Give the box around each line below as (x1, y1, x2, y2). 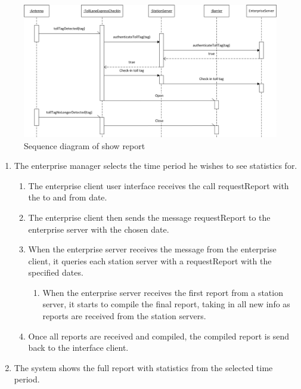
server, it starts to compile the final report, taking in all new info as (42, 298, 290, 310)
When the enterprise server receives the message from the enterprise (28, 243, 277, 255)
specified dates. (28, 266, 83, 279)
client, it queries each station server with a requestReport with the (28, 254, 272, 267)
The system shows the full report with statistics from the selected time (14, 361, 273, 373)
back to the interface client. (28, 341, 129, 354)
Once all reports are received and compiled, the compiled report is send (28, 329, 290, 342)
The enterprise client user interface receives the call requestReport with (28, 179, 289, 192)
